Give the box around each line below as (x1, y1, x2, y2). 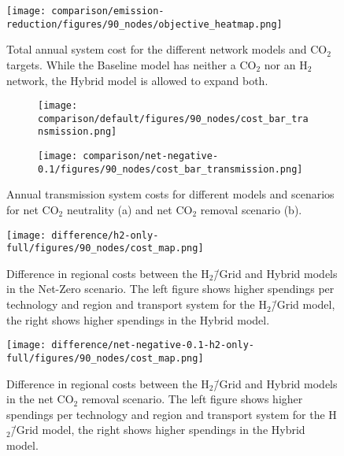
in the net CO (6, 391, 74, 407)
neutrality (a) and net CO (66, 201, 193, 217)
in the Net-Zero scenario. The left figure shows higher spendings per (6, 280, 335, 297)
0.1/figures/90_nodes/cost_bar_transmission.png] (38, 163, 303, 175)
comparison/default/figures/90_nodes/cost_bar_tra (38, 113, 309, 124)
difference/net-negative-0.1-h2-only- (51, 339, 254, 351)
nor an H (264, 56, 308, 72)
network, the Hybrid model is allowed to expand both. (6, 72, 268, 88)
